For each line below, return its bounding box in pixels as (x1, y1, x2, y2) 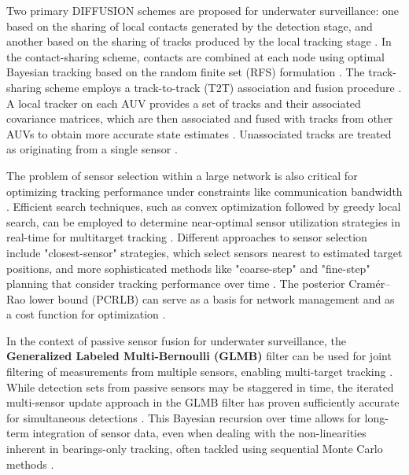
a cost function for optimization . (6, 306, 166, 322)
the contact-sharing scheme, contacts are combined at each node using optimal (6, 48, 385, 64)
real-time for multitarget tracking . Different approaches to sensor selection (6, 229, 367, 245)
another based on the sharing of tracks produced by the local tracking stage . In (6, 33, 392, 50)
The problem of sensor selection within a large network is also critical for (6, 167, 358, 183)
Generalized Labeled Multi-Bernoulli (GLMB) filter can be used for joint (6, 348, 392, 364)
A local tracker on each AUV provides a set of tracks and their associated (6, 94, 361, 111)
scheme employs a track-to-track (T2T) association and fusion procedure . (45, 79, 402, 95)
